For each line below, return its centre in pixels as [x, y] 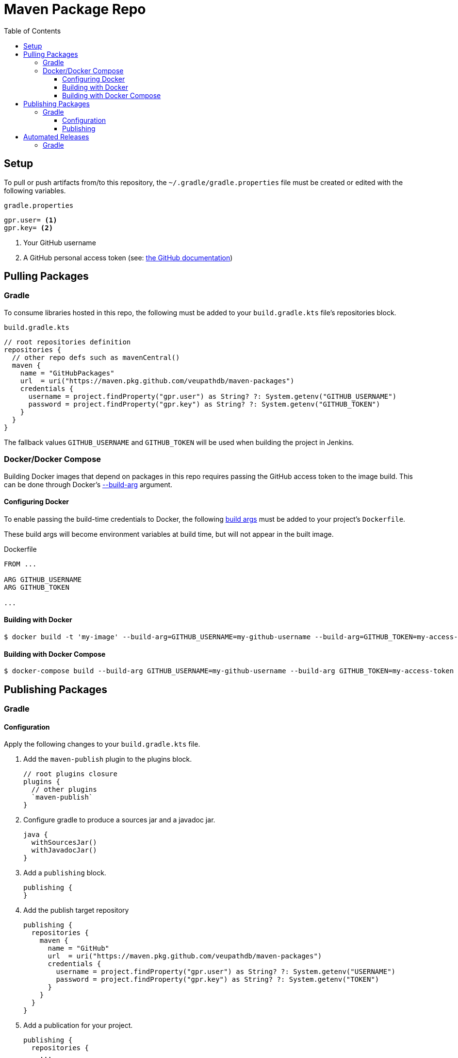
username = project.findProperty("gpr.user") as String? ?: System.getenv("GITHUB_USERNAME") [213, 396]
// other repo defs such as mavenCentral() [96, 357]
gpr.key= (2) [29, 228]
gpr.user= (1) [31, 220]
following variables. [35, 190]
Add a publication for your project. [78, 1025]
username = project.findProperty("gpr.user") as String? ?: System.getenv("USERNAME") [226, 972]
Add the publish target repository [76, 910]
